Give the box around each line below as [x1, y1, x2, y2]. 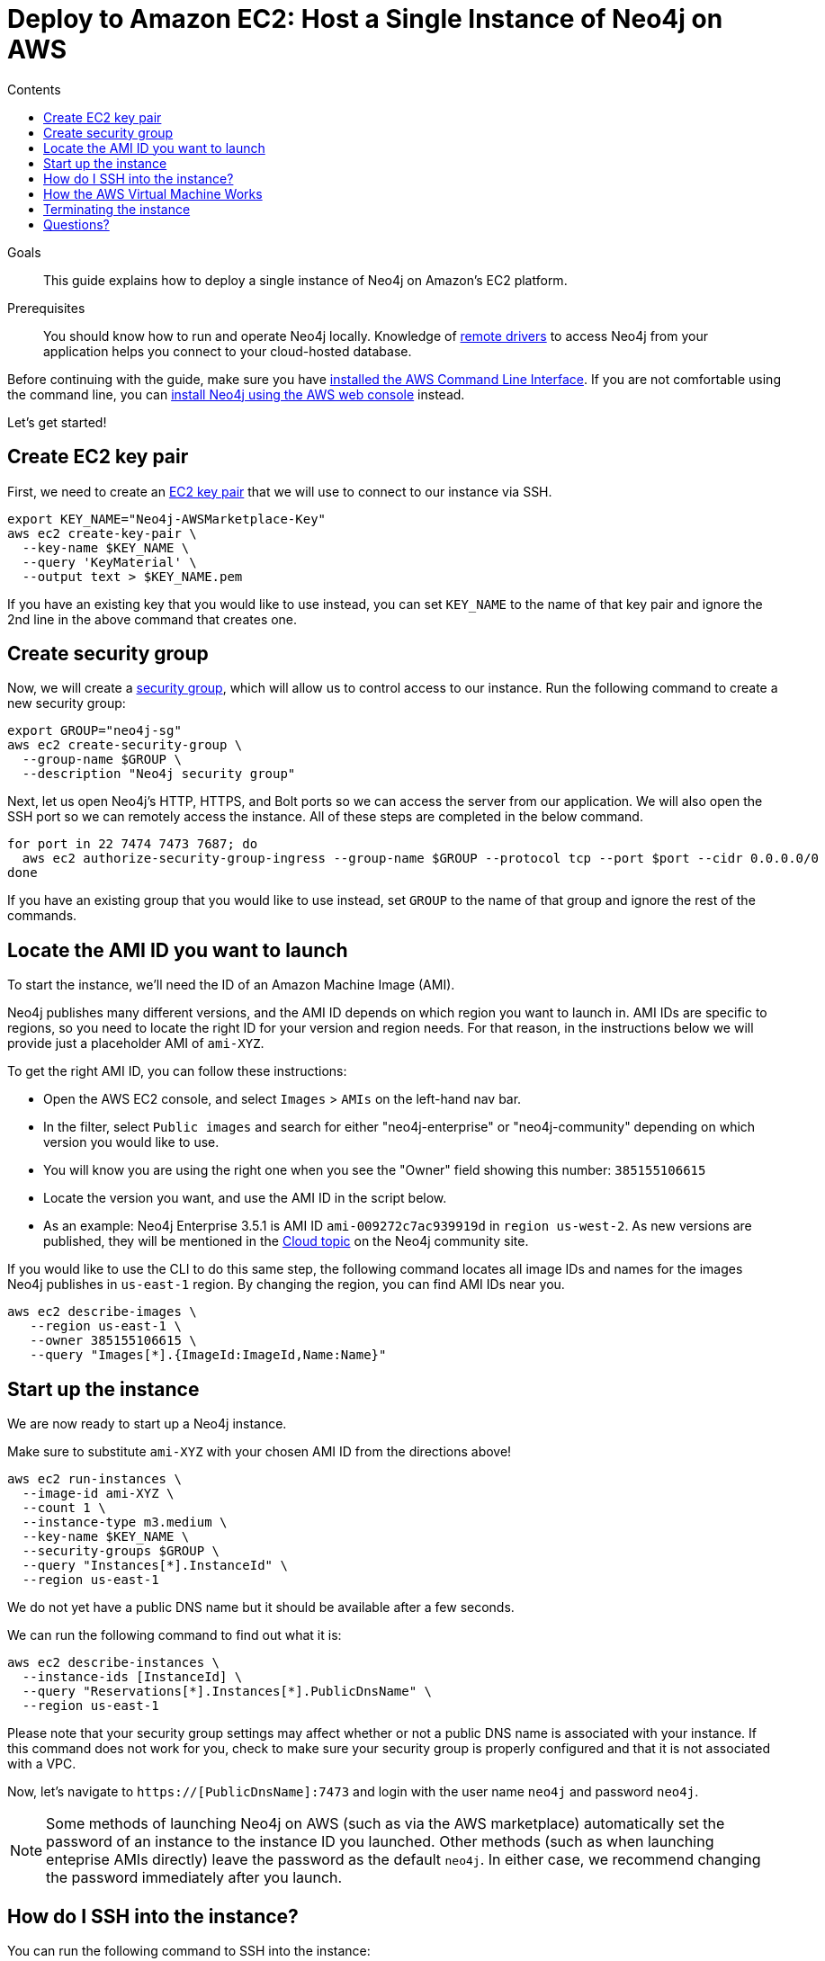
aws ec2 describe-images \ [7, 1304, 197, 1320]
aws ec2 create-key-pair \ [7, 525, 197, 541]
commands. [7, 908, 77, 924]
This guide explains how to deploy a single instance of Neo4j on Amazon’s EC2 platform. [43, 272, 568, 288]
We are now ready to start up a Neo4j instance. [7, 1416, 287, 1432]
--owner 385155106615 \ [30, 1333, 197, 1348]
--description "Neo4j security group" [22, 766, 296, 782]
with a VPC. [7, 1756, 76, 1772]
